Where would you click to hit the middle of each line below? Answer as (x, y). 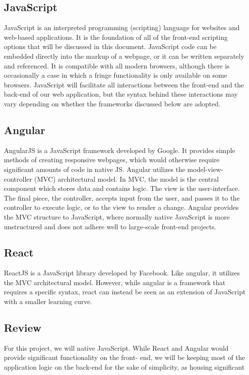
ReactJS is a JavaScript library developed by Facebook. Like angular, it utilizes (122, 273)
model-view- (205, 169)
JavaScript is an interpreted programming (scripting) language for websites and (122, 27)
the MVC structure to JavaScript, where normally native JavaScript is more (117, 216)
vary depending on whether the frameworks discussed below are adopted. (112, 103)
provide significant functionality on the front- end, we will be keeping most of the (124, 357)
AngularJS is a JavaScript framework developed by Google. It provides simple (120, 150)
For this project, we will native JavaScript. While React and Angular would (116, 348)
